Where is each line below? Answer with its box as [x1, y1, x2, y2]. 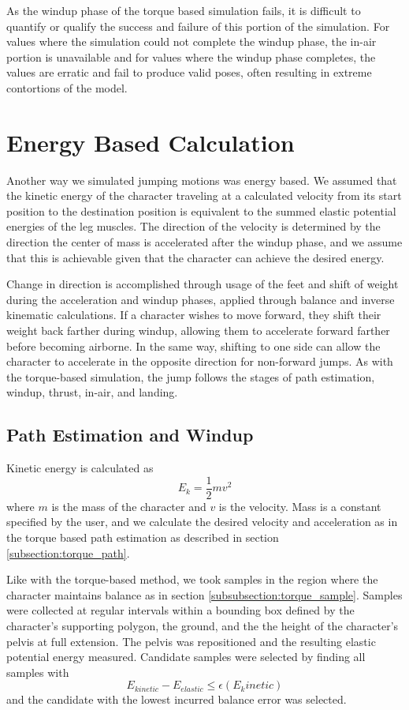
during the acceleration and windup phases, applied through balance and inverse [6, 291, 395, 307]
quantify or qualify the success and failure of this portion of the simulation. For [6, 17, 390, 34]
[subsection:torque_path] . [6, 544, 130, 561]
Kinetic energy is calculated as [6, 460, 154, 476]
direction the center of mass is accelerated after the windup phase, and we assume [6, 234, 403, 250]
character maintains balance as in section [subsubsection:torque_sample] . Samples [6, 586, 403, 603]
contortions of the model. [6, 79, 128, 96]
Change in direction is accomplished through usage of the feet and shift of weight [6, 276, 399, 292]
